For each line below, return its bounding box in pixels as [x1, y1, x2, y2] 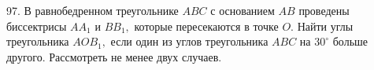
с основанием [210, 2, 275, 18]
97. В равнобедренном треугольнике [6, 2, 179, 18]
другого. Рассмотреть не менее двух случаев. [6, 48, 222, 64]
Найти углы [297, 17, 354, 34]
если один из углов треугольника [110, 33, 268, 50]
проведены [298, 2, 350, 18]
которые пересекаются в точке [134, 17, 279, 34]
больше [332, 33, 368, 50]
